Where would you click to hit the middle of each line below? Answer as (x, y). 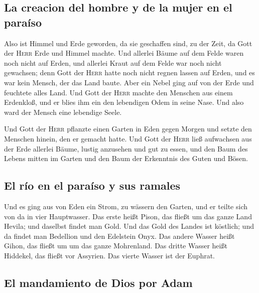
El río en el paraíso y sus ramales (92, 185)
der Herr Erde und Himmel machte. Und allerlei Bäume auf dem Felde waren (124, 53)
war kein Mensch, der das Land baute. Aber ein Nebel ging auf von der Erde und (129, 82)
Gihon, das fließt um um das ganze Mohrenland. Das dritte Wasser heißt (116, 246)
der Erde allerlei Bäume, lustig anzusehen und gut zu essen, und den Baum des (126, 148)
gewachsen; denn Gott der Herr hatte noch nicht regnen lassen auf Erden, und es (129, 72)
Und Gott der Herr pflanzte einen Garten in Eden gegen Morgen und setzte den (128, 129)
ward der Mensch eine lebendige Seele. (63, 112)
